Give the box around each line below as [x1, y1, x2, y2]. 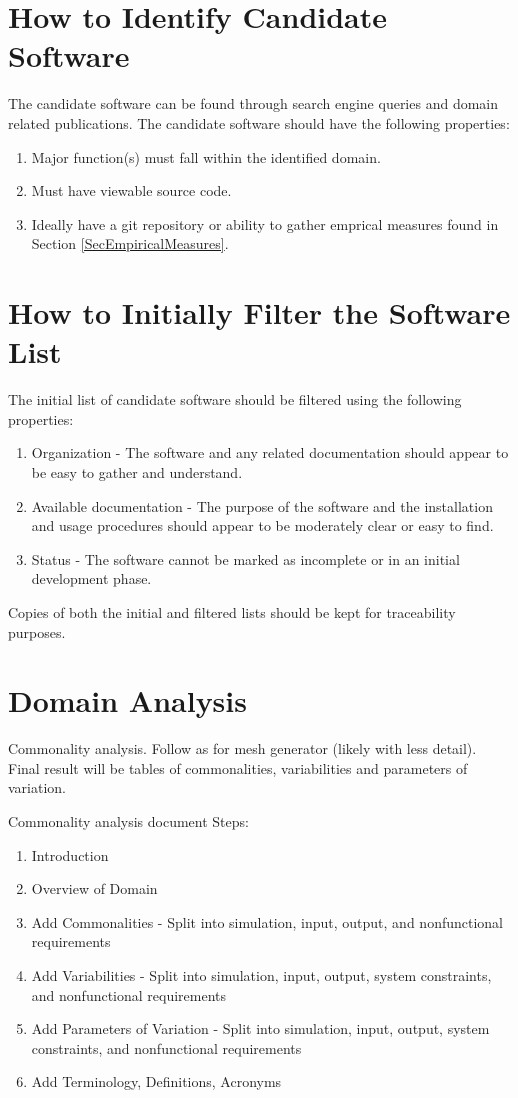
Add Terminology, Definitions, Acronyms [31, 1071, 282, 1092]
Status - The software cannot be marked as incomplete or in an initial [31, 548, 460, 569]
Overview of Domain [31, 878, 158, 899]
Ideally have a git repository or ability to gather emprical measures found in [31, 213, 499, 234]
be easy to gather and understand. [31, 461, 243, 482]
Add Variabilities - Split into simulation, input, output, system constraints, [31, 965, 492, 985]
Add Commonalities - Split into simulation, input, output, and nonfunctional [31, 911, 503, 932]
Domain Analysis [8, 680, 247, 721]
